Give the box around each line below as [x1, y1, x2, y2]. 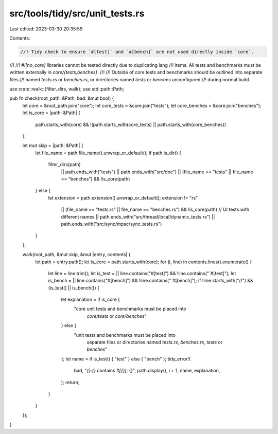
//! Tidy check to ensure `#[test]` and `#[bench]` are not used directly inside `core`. [20, 49, 254, 55]
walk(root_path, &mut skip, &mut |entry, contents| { [22, 251, 131, 258]
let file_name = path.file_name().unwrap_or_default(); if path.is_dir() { [35, 150, 182, 156]
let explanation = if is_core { [61, 296, 120, 303]
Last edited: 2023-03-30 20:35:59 [9, 26, 83, 32]
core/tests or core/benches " [86, 313, 147, 319]
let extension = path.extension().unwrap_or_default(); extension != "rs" [48, 194, 198, 201]
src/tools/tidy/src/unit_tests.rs [9, 8, 145, 19]
